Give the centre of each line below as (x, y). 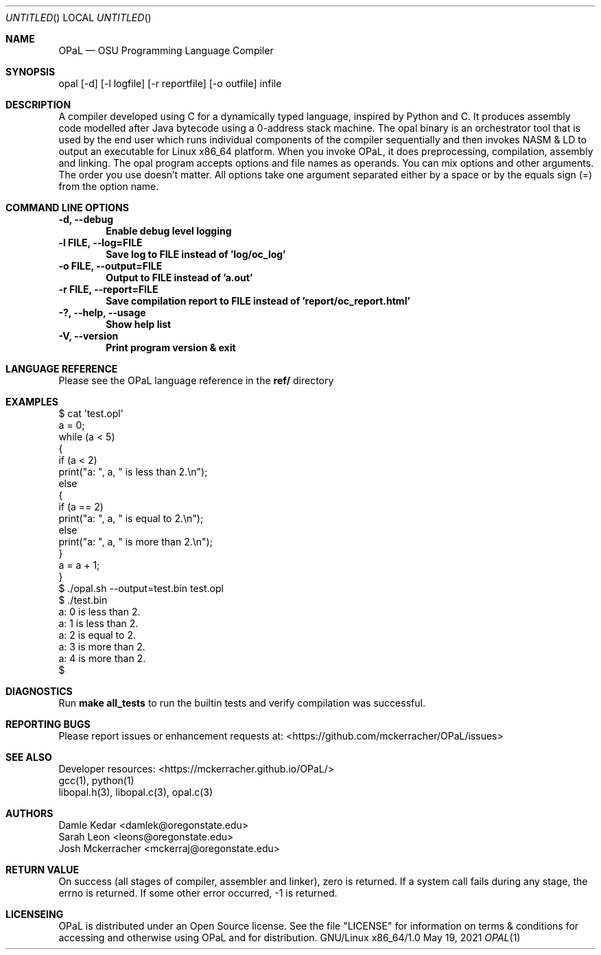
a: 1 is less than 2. (98, 623)
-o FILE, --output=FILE (110, 266)
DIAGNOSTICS (39, 691)
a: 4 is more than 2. (102, 658)
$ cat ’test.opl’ (91, 413)
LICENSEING (35, 914)
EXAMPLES (32, 402)
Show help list (139, 324)
